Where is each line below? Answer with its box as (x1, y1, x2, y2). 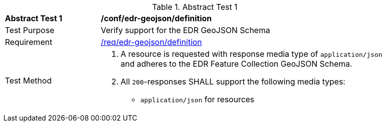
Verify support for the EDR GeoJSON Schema (101, 25, 270, 35)
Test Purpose (5, 25, 54, 35)
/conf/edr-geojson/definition (101, 13, 212, 23)
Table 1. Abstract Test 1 (152, 2, 238, 12)
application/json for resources (140, 94, 255, 104)
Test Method (5, 76, 52, 85)
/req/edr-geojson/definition (101, 37, 202, 47)
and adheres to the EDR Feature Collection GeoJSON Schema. (121, 59, 352, 69)
